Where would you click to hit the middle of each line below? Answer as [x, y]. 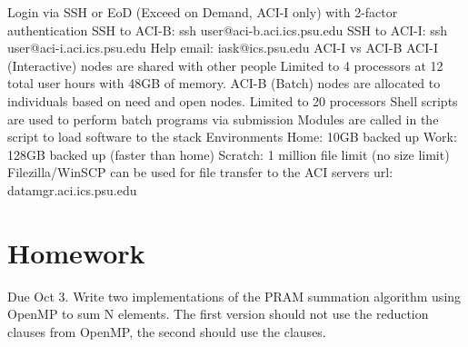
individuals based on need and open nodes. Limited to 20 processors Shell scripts [233, 100]
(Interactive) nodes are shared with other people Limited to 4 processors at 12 [225, 65]
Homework [76, 252]
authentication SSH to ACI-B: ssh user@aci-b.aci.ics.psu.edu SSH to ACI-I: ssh [228, 30]
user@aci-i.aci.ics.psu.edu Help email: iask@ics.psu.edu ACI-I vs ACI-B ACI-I [223, 48]
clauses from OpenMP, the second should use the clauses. [167, 331]
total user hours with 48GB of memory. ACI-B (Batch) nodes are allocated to [224, 83]
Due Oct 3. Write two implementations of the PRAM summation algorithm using [234, 296]
